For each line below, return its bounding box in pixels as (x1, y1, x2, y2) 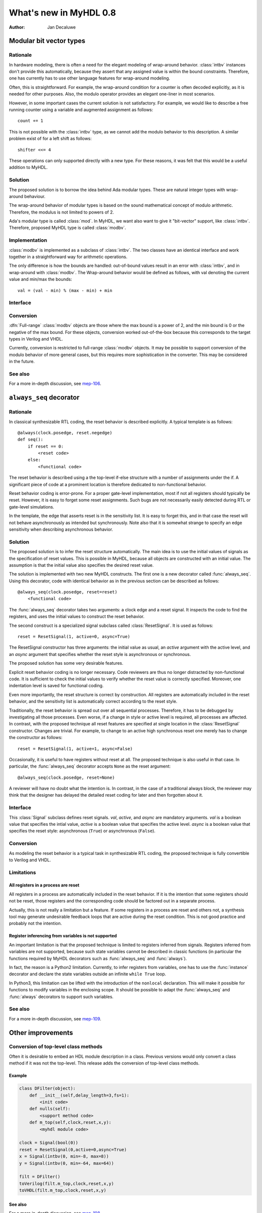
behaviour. (24, 193, 46, 199)
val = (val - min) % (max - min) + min (17, 288, 113, 293)
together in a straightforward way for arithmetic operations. (9, 254, 128, 260)
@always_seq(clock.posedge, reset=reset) (17, 590, 117, 595)
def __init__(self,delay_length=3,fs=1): (29, 1092, 130, 1098)
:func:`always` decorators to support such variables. (9, 994, 114, 1000)
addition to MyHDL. (9, 164, 48, 170)
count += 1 (17, 118, 44, 124)
